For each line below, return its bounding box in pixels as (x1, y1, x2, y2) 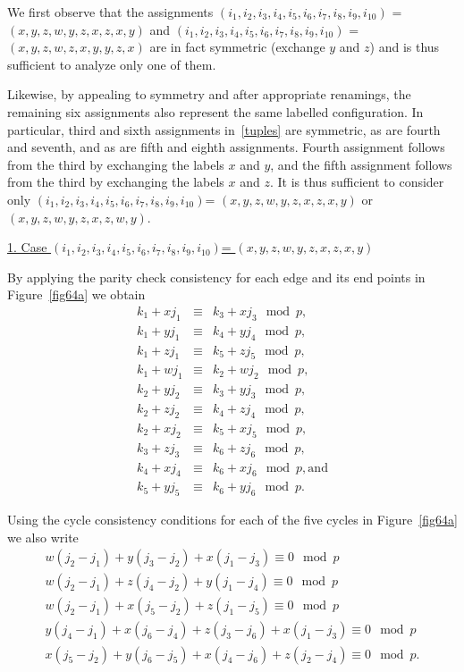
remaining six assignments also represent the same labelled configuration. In (7, 102, 424, 121)
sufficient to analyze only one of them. (7, 55, 216, 73)
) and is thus (369, 38, 440, 56)
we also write (7, 527, 79, 546)
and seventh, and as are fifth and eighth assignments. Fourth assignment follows (7, 138, 445, 156)
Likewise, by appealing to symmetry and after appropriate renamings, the (7, 85, 411, 104)
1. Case (7, 238, 47, 256)
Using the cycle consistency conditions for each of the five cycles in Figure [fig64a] (7, 510, 458, 529)
